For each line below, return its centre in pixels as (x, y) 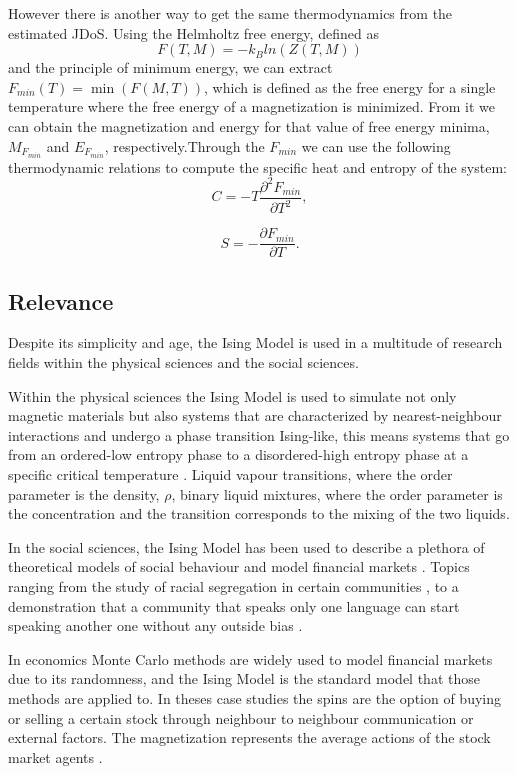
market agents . (55, 756)
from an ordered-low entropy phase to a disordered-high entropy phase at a (238, 454)
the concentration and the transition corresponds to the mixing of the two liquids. (259, 513)
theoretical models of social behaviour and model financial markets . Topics (239, 566)
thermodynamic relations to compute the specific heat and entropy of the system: (257, 166)
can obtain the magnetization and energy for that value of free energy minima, (249, 125)
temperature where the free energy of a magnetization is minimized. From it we (251, 106)
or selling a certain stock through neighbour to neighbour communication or (241, 717)
